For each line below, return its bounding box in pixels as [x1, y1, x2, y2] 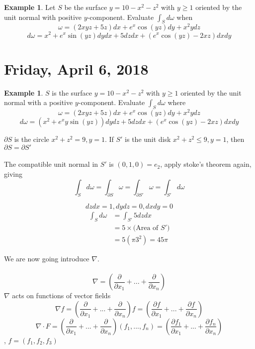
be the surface [64, 2, 107, 12]
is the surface [52, 87, 92, 98]
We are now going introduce [4, 253, 89, 264]
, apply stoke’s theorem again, [160, 159, 252, 169]
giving [4, 168, 22, 179]
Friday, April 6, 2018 [4, 58, 149, 79]
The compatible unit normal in [4, 159, 98, 169]
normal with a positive [4, 97, 73, 108]
